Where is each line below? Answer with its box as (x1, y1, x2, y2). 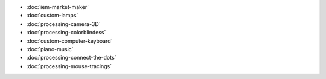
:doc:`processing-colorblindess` (26, 29, 106, 36)
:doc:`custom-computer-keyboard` (26, 37, 113, 45)
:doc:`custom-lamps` (26, 12, 78, 19)
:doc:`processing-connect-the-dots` (26, 54, 117, 62)
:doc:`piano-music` (26, 45, 74, 52)
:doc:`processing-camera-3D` (26, 20, 101, 27)
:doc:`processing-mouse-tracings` (26, 62, 112, 69)
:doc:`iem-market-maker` (26, 4, 89, 10)
